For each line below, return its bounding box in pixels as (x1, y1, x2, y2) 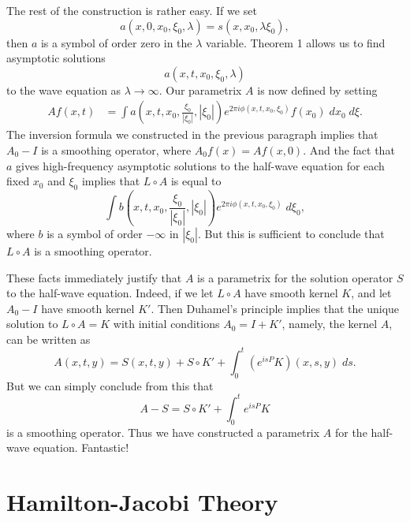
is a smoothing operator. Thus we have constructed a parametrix (6, 423, 320, 440)
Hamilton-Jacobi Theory (6, 486, 278, 518)
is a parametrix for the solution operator (197, 269, 393, 285)
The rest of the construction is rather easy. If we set (6, 2, 257, 18)
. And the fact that (303, 142, 395, 158)
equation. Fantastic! (33, 439, 129, 456)
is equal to (170, 173, 222, 189)
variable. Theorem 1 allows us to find (206, 34, 386, 50)
